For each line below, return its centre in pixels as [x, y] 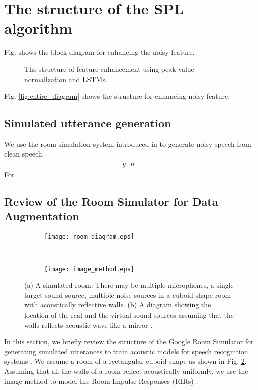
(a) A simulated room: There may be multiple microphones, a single [129, 285]
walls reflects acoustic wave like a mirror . [89, 324]
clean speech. [24, 154]
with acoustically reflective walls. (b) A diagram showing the [118, 305]
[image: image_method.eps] [89, 269]
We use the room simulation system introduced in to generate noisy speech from [128, 144]
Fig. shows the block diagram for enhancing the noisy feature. [99, 52]
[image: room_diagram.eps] [89, 237]
